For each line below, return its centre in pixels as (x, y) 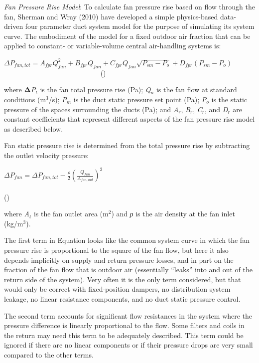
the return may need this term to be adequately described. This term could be (124, 335)
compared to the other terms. (49, 354)
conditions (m (25, 99)
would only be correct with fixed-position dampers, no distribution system (117, 289)
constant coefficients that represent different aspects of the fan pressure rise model (129, 119)
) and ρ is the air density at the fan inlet (173, 214)
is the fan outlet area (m (71, 214)
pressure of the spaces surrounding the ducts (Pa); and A (91, 109)
